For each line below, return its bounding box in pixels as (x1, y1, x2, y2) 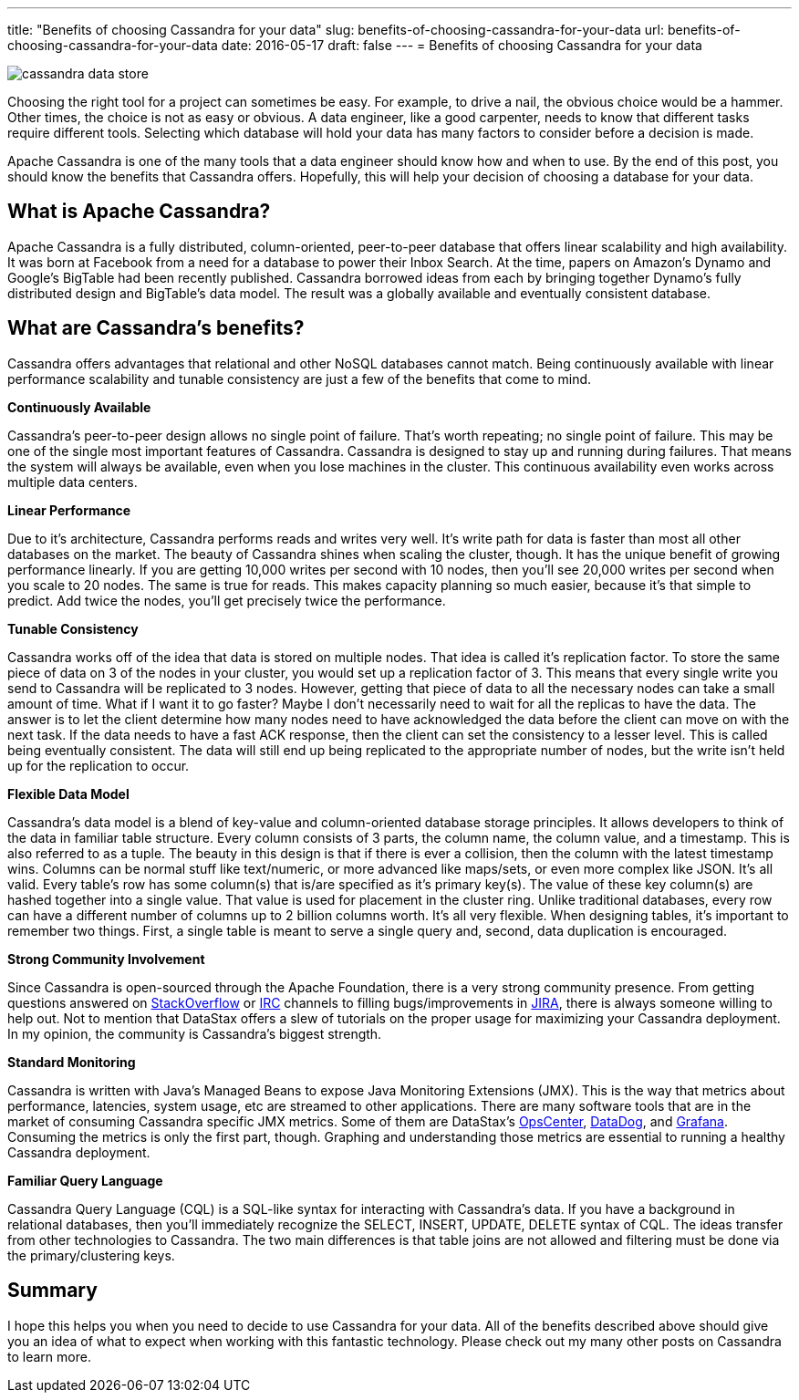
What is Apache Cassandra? (7, 200, 271, 223)
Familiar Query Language (7, 1172, 163, 1188)
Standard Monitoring (7, 1053, 136, 1070)
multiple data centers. (7, 473, 138, 490)
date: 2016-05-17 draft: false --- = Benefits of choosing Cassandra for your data (221, 37, 702, 53)
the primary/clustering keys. (7, 1247, 175, 1263)
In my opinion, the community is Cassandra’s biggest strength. (7, 1025, 382, 1042)
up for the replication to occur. (7, 757, 190, 773)
